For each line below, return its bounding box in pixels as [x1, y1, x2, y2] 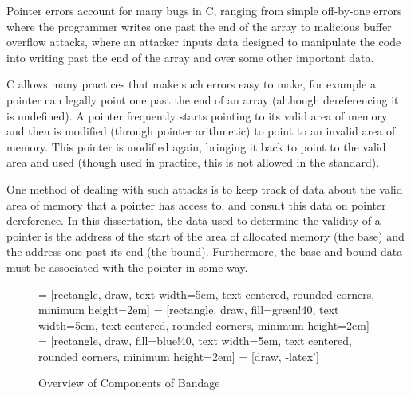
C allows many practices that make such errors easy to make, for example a [6, 76, 376, 92]
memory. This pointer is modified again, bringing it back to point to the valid [6, 138, 386, 155]
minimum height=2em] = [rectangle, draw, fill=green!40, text [38, 301, 339, 318]
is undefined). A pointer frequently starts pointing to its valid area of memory [6, 107, 388, 124]
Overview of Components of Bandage [38, 374, 220, 391]
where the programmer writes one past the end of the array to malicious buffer [6, 18, 392, 34]
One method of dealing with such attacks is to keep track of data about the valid [6, 180, 403, 197]
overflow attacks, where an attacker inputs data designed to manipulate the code [6, 33, 401, 50]
